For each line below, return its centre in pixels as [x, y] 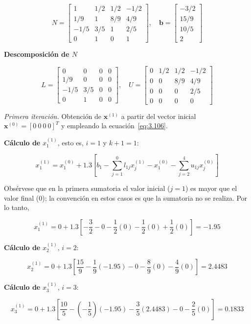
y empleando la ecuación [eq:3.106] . [114, 126]
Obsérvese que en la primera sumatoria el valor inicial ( [87, 188]
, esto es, [70, 142]
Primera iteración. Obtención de [53, 116]
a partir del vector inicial [159, 116]
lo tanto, [17, 207]
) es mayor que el [211, 188]
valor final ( [22, 197]
